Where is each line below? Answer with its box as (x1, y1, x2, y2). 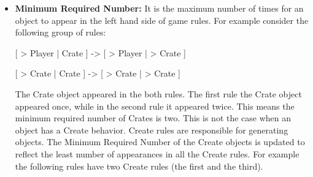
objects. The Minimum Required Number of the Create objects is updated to (15, 135, 305, 148)
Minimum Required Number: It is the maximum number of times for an (15, 2, 304, 14)
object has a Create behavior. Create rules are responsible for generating (15, 123, 288, 136)
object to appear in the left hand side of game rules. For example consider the (15, 13, 309, 26)
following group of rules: (15, 26, 106, 39)
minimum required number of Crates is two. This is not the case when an (15, 111, 292, 124)
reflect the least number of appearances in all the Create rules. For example (15, 147, 299, 160)
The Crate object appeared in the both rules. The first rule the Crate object (15, 87, 302, 100)
